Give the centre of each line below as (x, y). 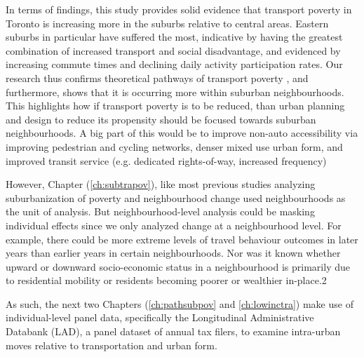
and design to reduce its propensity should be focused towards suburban (161, 119)
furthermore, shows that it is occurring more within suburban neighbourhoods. (175, 92)
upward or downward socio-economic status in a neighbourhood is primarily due (178, 266)
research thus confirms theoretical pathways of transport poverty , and (157, 78)
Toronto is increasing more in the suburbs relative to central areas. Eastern (167, 23)
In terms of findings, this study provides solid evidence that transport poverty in (179, 9)
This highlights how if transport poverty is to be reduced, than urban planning (175, 106)
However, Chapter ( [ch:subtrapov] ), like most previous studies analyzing (161, 184)
